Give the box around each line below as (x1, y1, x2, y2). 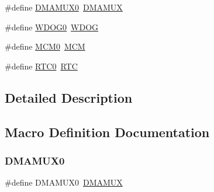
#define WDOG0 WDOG (5, 20, 99, 33)
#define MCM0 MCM (5, 40, 85, 53)
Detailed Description (5, 88, 133, 106)
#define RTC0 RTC (5, 60, 78, 72)
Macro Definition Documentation (5, 123, 210, 141)
